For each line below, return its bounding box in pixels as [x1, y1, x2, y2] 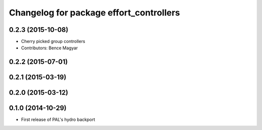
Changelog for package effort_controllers [9, 7, 180, 18]
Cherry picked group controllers [21, 39, 85, 44]
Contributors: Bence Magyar [21, 45, 78, 51]
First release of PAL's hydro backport [21, 116, 96, 123]
